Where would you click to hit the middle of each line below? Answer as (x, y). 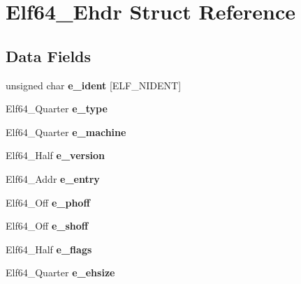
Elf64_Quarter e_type (57, 109)
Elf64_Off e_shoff (47, 226)
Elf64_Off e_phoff (48, 202)
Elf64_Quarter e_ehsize (60, 272)
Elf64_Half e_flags (49, 249)
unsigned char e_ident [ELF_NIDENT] (94, 85)
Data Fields (49, 55)
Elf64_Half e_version (55, 155)
